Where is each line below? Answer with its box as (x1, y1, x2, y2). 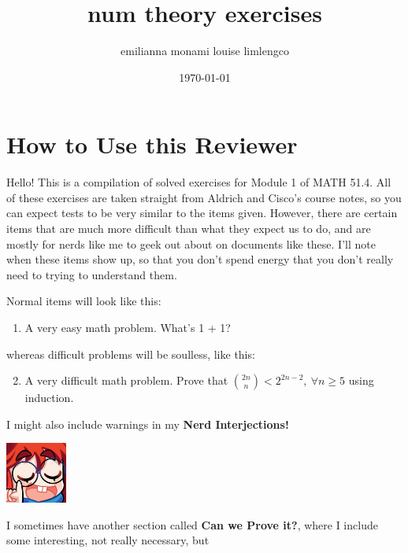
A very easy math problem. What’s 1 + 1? (24, 319, 231, 335)
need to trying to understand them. (6, 266, 177, 282)
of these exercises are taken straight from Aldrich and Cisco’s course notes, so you (6, 189, 402, 205)
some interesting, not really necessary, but (6, 532, 210, 548)
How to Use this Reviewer (6, 128, 298, 160)
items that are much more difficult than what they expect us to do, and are (6, 220, 371, 237)
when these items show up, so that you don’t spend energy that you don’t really (6, 251, 394, 267)
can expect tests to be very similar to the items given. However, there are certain (6, 205, 398, 221)
